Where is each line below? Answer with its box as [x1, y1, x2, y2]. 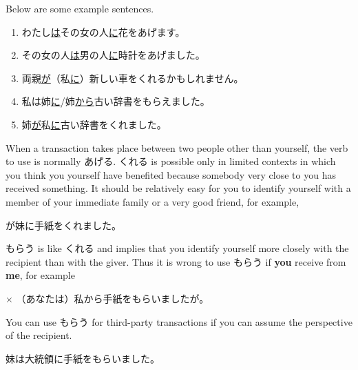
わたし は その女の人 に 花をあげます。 [21, 24, 185, 39]
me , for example [6, 268, 75, 282]
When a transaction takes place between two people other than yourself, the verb [6, 140, 348, 155]
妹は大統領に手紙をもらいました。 [6, 351, 160, 365]
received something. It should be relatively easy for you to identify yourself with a [6, 181, 351, 195]
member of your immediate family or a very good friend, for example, [6, 194, 299, 208]
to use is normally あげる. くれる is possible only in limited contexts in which [6, 154, 336, 168]
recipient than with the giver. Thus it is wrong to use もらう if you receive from [6, 254, 346, 269]
